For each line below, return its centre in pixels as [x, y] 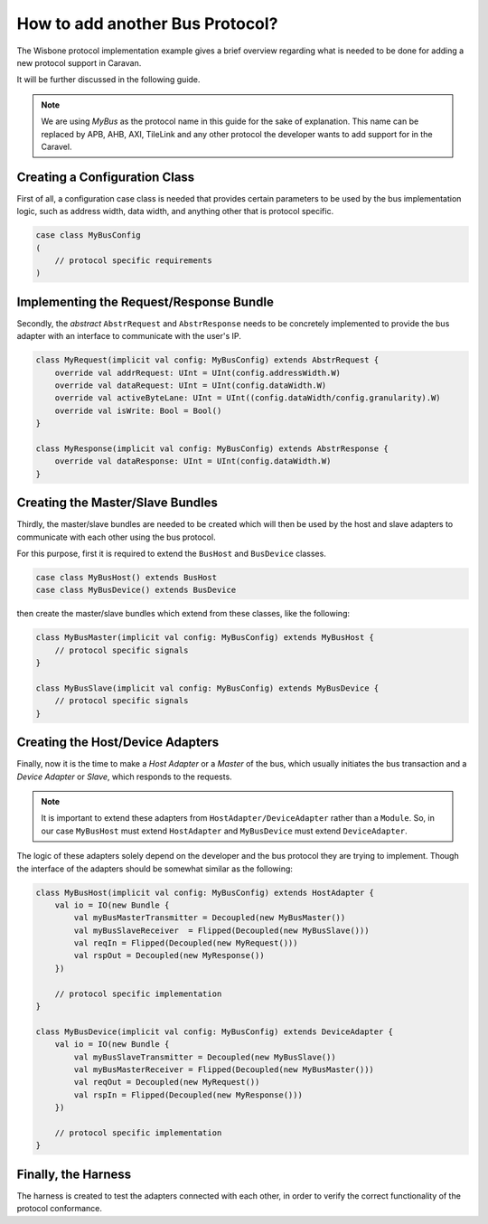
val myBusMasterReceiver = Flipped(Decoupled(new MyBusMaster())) [224, 1070]
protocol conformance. [60, 1209]
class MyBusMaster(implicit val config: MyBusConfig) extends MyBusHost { [205, 638]
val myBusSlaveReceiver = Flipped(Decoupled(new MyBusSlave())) [221, 930]
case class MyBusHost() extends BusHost [126, 577]
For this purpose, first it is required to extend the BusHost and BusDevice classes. [172, 554]
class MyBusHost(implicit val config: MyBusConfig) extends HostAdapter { [205, 892]
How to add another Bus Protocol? [147, 24]
